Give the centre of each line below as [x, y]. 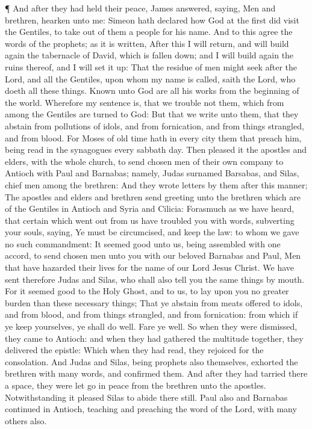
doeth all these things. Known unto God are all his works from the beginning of [152, 91]
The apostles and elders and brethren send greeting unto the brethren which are [153, 196]
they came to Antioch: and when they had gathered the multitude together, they [154, 338]
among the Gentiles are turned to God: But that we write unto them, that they [152, 114]
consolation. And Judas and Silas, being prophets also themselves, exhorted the [151, 361]
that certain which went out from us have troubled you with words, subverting [150, 220]
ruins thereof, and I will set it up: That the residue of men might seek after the [151, 66]
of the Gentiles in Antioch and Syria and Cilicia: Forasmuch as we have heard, [150, 208]
